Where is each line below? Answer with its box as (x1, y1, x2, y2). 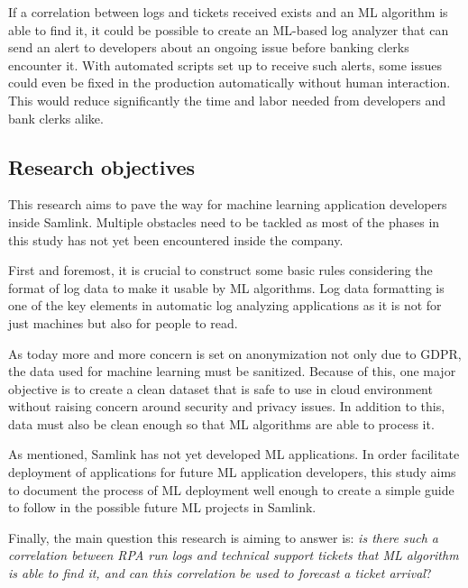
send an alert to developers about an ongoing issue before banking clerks (8, 38, 409, 57)
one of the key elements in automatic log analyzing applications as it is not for (8, 296, 442, 315)
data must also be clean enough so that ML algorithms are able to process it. (8, 414, 435, 433)
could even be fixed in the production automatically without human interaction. (8, 73, 451, 92)
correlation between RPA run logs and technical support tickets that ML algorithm (8, 546, 459, 565)
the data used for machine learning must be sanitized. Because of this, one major (8, 362, 456, 381)
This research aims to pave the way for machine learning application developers (8, 195, 447, 214)
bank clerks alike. (8, 108, 104, 127)
